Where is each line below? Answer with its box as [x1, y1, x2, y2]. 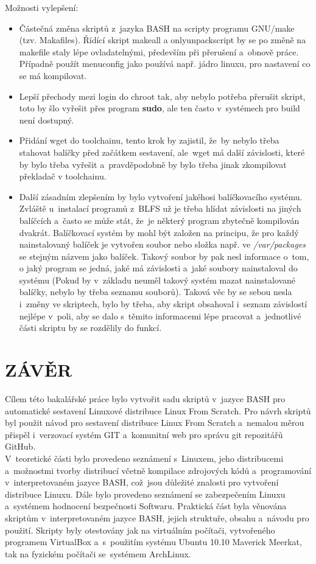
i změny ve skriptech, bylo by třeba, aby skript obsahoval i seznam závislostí [19, 298, 307, 310]
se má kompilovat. [19, 69, 87, 82]
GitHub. [5, 440, 36, 453]
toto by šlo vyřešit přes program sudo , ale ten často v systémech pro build [19, 102, 300, 114]
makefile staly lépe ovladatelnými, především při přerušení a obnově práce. [19, 45, 299, 58]
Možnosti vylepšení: [5, 1, 79, 13]
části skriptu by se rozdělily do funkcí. [19, 321, 162, 334]
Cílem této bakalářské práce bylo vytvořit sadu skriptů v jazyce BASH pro [5, 392, 286, 405]
